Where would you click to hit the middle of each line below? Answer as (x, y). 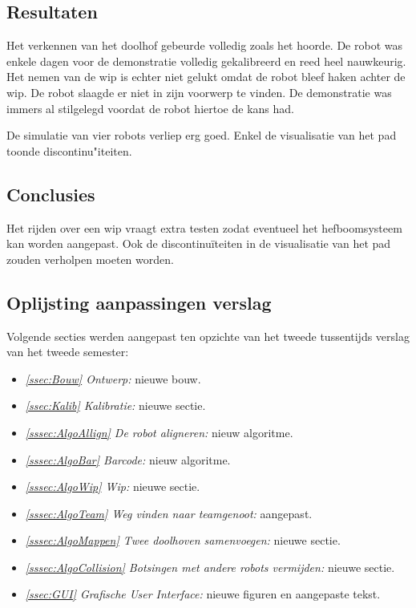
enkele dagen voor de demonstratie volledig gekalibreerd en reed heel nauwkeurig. (206, 61)
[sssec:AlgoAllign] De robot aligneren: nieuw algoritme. (159, 432)
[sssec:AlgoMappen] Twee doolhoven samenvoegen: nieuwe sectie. (183, 540)
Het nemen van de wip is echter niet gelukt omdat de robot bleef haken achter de (206, 77)
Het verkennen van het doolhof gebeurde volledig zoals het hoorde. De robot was (205, 45)
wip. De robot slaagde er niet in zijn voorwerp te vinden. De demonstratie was (199, 92)
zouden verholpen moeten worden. (90, 259)
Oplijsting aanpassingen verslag (139, 302)
